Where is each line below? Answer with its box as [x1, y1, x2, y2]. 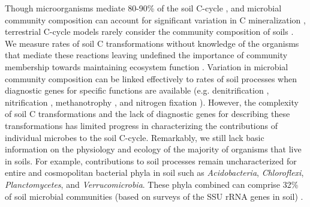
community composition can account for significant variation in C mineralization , [5, 13, 306, 26]
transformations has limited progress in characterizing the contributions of [5, 119, 278, 131]
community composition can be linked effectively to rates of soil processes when [5, 72, 297, 85]
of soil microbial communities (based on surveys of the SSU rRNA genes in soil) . [5, 190, 303, 202]
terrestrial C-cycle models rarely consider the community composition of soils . [5, 25, 294, 38]
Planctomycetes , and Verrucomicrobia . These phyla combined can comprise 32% [5, 178, 299, 190]
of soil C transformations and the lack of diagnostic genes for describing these [5, 107, 290, 120]
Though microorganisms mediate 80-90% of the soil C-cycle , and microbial [5, 2, 282, 14]
